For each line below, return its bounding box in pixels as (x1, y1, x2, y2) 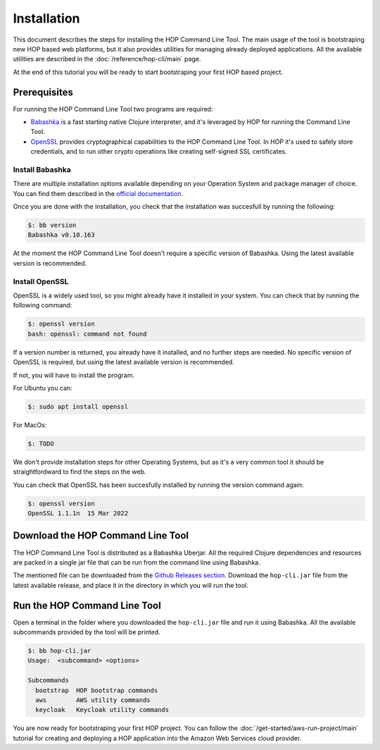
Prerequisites (13, 86, 73, 98)
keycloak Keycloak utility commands (35, 706, 169, 714)
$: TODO (27, 439, 54, 448)
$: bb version (27, 221, 77, 229)
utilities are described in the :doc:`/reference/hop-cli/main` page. (13, 55, 201, 63)
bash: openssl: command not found (27, 330, 147, 338)
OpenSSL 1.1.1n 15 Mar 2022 (27, 510, 129, 517)
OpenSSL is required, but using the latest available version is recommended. (13, 358, 235, 367)
